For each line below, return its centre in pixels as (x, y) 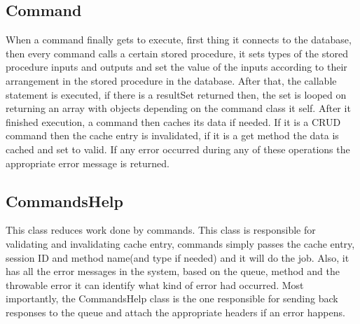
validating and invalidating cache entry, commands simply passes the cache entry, (180, 243)
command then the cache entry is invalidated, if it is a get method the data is (172, 135)
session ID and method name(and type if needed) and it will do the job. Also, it (178, 257)
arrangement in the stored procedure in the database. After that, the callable (171, 80)
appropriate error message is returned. (88, 163)
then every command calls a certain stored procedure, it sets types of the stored (177, 53)
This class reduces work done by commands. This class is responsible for (161, 230)
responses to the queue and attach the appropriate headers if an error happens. (175, 312)
